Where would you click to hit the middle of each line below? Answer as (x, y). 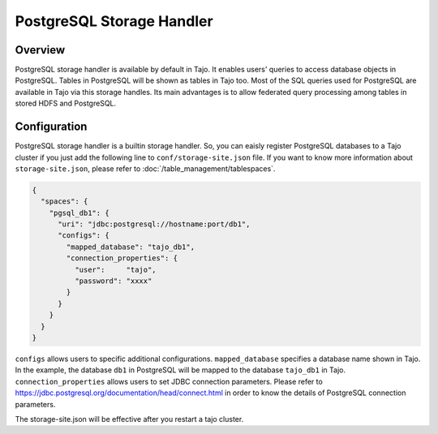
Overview (40, 50)
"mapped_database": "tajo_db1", (130, 247)
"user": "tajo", (116, 269)
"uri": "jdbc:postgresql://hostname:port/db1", (154, 224)
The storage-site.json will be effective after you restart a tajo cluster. (129, 419)
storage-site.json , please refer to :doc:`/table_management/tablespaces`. (145, 168)
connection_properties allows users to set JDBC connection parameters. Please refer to (169, 381)
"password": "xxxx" (113, 281)
